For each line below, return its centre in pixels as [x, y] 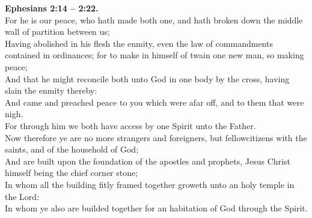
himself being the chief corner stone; [72, 173]
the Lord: [22, 196]
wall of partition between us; [57, 32]
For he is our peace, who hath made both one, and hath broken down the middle [154, 20]
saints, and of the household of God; [72, 149]
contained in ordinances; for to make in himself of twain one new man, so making [154, 55]
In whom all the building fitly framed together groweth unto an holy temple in [150, 184]
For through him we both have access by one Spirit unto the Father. [130, 125]
